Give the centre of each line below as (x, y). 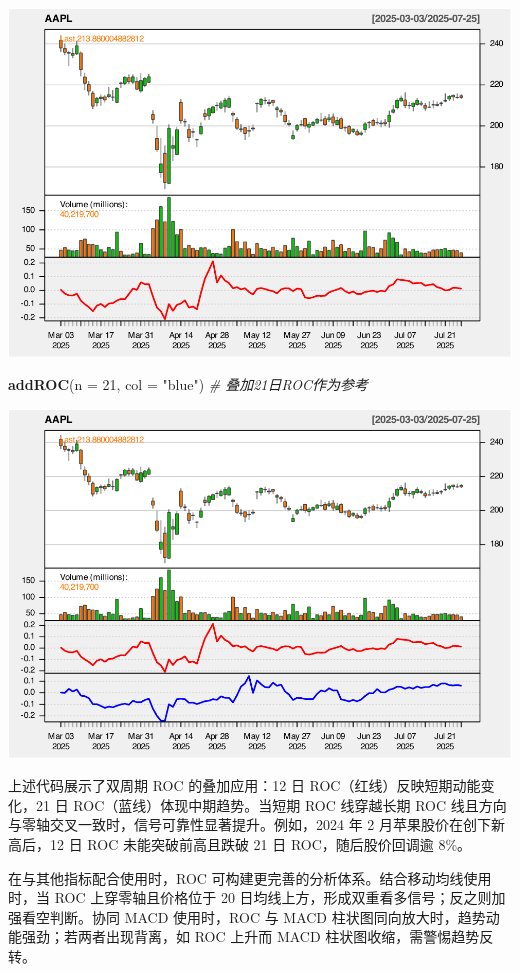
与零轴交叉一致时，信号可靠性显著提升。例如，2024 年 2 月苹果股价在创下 (249, 824)
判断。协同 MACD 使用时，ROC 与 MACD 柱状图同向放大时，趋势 (267, 916)
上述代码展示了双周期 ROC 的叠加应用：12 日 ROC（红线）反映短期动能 (244, 785)
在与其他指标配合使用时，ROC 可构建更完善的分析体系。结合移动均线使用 (250, 877)
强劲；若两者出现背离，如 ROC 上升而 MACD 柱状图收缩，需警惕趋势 (250, 936)
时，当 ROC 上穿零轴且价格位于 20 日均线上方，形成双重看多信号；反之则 (250, 897)
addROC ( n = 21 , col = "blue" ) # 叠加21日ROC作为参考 (188, 384)
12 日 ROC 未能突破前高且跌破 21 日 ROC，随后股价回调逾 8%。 (260, 843)
